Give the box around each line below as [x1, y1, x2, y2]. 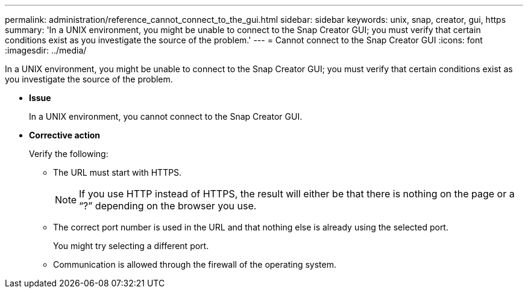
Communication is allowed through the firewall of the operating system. [53, 259, 336, 270]
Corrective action [29, 130, 100, 140]
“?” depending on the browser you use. [79, 200, 257, 212]
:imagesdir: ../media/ [5, 45, 87, 55]
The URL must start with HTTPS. [53, 167, 182, 177]
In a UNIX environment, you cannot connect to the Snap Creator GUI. [29, 111, 303, 122]
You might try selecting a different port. [53, 241, 209, 251]
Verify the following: [29, 149, 108, 159]
